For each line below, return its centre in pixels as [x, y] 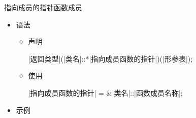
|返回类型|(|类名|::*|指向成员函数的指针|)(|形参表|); [110, 58]
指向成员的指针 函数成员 [43, 7]
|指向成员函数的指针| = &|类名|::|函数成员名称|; [105, 92]
